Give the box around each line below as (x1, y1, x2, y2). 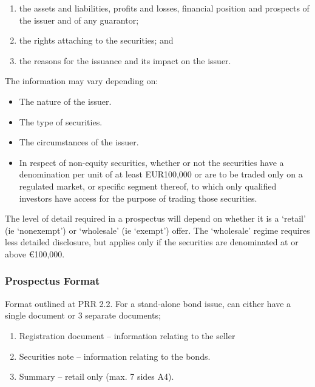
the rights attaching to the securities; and (19, 34, 174, 47)
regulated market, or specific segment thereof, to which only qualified (19, 179, 277, 192)
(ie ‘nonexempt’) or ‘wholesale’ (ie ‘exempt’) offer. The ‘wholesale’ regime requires (5, 223, 310, 236)
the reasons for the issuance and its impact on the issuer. (19, 54, 231, 67)
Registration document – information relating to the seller (19, 329, 235, 342)
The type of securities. (19, 115, 103, 128)
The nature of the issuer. (19, 94, 112, 107)
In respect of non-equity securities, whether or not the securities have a (19, 156, 284, 168)
